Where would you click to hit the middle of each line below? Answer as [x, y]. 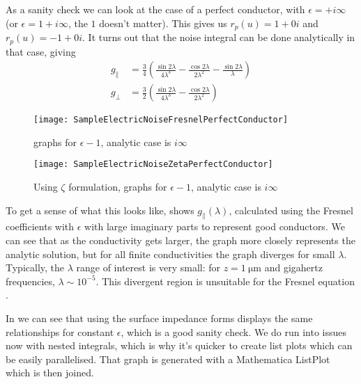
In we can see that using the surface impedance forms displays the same [159, 318]
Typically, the [35, 267]
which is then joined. [50, 373]
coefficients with [40, 226]
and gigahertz [293, 267]
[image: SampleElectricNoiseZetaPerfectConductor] [153, 165]
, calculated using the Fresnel [291, 210]
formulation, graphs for [118, 187]
